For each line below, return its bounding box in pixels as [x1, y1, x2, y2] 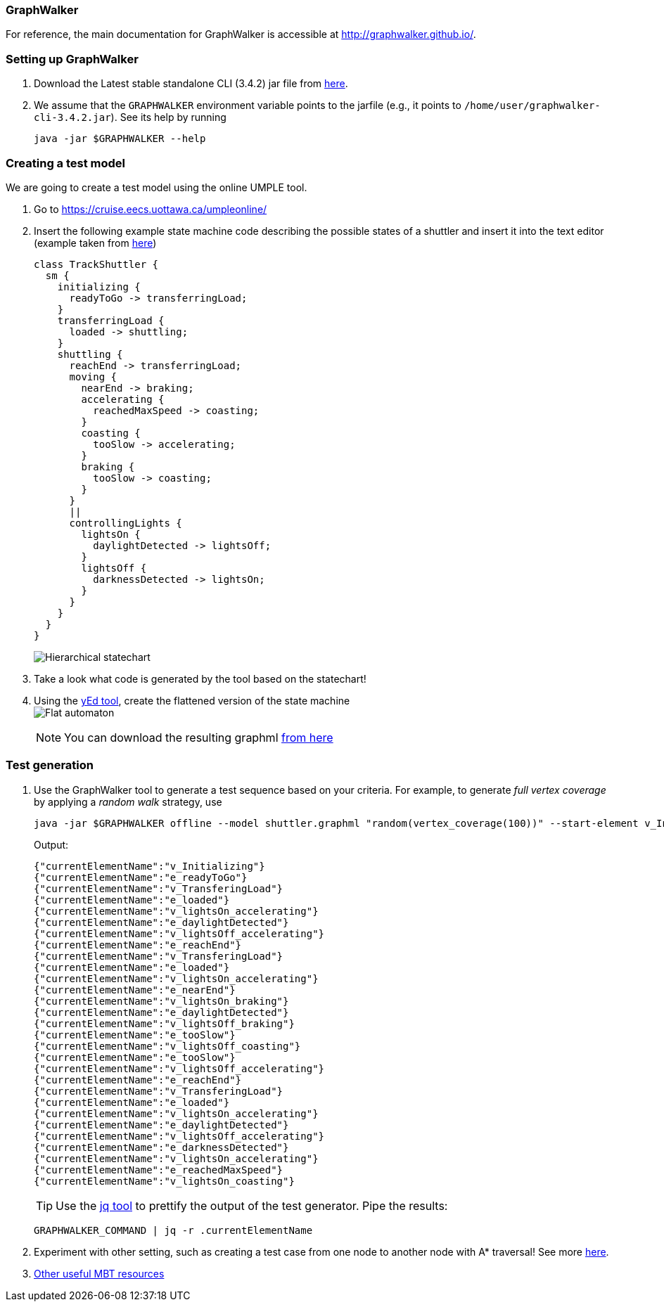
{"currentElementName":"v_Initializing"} [34, 860, 265, 872]
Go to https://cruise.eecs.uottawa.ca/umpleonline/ [34, 202, 267, 215]
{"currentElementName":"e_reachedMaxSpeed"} [34, 1164, 283, 1176]
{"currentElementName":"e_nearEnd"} [34, 984, 236, 996]
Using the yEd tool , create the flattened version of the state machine [34, 694, 350, 707]
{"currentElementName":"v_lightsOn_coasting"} [34, 1175, 295, 1187]
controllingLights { [69, 517, 182, 529]
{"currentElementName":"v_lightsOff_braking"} [34, 1017, 295, 1029]
